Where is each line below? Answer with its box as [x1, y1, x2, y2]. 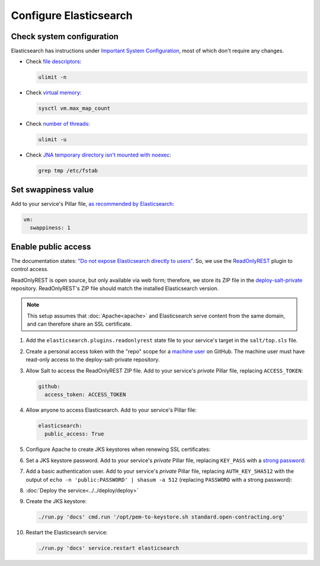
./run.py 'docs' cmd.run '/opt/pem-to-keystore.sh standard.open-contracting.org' [38, 514, 286, 520]
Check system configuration [11, 31, 119, 42]
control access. [11, 266, 49, 273]
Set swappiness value [11, 185, 94, 195]
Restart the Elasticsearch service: [25, 529, 108, 536]
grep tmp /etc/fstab [38, 167, 98, 174]
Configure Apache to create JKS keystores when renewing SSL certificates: [25, 446, 210, 453]
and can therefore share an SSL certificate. [27, 320, 132, 327]
